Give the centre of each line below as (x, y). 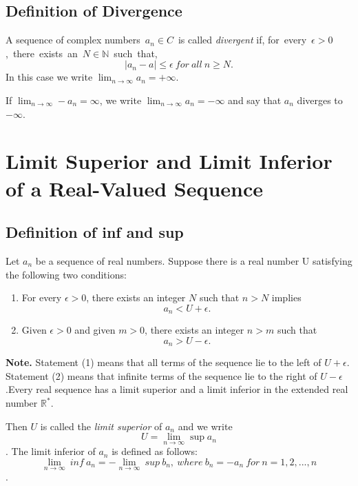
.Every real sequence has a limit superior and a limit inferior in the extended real (177, 389)
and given (95, 330)
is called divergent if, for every (242, 40)
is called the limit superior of (101, 426)
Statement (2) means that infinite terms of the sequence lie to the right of (161, 375)
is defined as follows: (155, 451)
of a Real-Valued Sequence (134, 188)
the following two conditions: (66, 274)
